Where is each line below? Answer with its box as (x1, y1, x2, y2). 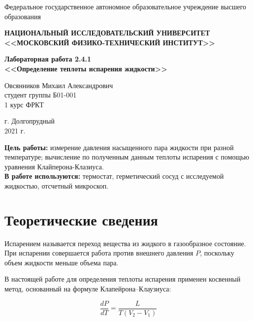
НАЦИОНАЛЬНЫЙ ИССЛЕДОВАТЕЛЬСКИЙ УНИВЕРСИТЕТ (4, 28, 210, 38)
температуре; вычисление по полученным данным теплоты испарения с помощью (4, 152, 250, 162)
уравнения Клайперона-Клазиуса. (4, 161, 104, 171)
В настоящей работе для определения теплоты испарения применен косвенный (4, 274, 241, 284)
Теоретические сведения (4, 209, 158, 229)
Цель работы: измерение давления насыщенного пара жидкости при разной (4, 142, 234, 152)
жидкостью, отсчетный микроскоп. (4, 180, 109, 191)
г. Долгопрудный (4, 116, 55, 126)
